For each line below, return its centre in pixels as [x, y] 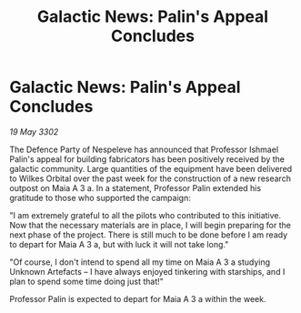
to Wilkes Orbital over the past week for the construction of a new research [150, 178]
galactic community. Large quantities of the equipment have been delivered [151, 168]
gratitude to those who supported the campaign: [100, 197]
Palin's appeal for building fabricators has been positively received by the [147, 159]
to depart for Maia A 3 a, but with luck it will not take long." [119, 244]
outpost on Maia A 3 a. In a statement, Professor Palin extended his [135, 187]
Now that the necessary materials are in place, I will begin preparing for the [150, 225]
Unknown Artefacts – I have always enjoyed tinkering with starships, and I [147, 271]
